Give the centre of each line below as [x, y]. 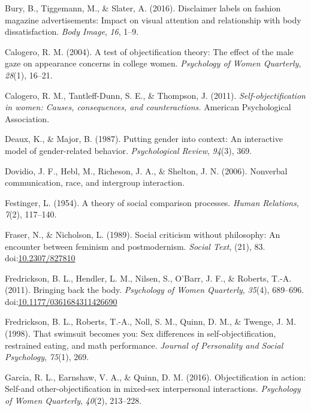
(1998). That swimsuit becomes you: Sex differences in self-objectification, [141, 333]
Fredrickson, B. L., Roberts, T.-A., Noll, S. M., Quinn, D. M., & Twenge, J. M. [151, 321]
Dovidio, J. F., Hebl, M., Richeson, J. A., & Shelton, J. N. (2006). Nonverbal [146, 170]
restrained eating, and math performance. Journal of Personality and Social [144, 345]
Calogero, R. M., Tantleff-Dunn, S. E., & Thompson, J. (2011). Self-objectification [155, 95]
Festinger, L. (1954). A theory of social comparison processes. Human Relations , [152, 202]
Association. [27, 118]
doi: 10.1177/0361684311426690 [61, 301]
